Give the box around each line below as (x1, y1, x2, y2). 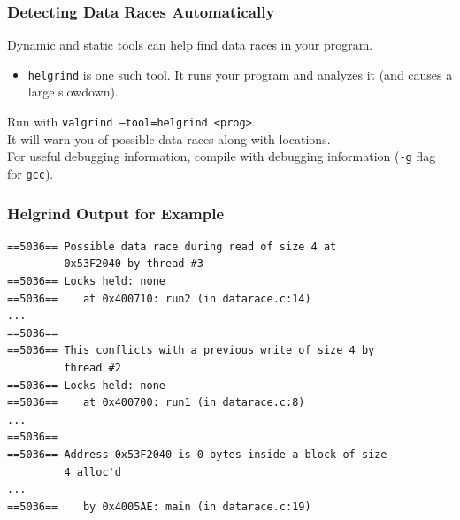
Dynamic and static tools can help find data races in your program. (7, 35, 373, 54)
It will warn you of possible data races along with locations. (7, 129, 331, 148)
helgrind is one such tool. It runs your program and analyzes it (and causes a (27, 65, 453, 83)
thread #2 (64, 362, 121, 374)
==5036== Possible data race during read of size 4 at (7, 240, 337, 253)
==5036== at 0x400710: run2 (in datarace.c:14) (7, 292, 311, 305)
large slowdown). (27, 82, 119, 101)
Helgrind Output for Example (7, 202, 225, 224)
